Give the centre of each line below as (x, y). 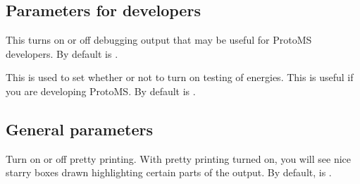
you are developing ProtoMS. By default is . (101, 91)
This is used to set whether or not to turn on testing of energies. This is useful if (180, 77)
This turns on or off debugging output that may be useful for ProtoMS (159, 40)
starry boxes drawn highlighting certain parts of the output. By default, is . (169, 172)
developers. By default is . (62, 53)
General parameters (79, 129)
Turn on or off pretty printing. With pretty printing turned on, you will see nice (179, 158)
